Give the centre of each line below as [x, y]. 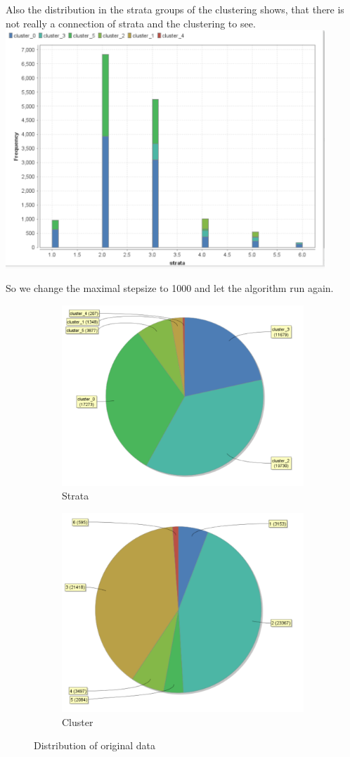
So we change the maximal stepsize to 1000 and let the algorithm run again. [170, 288]
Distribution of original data [95, 745]
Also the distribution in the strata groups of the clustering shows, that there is [175, 9]
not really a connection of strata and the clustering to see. [131, 23]
